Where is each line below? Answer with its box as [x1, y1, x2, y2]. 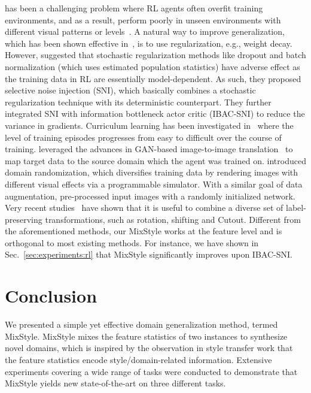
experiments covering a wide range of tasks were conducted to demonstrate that [5, 365, 298, 377]
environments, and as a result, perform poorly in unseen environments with [5, 13, 281, 26]
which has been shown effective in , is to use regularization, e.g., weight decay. [5, 37, 292, 49]
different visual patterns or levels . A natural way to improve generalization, [5, 25, 285, 38]
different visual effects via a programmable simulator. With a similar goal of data [5, 177, 303, 190]
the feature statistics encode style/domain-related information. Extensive [5, 353, 272, 365]
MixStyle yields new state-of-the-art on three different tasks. [5, 377, 226, 389]
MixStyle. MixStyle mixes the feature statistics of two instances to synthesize [5, 329, 288, 342]
